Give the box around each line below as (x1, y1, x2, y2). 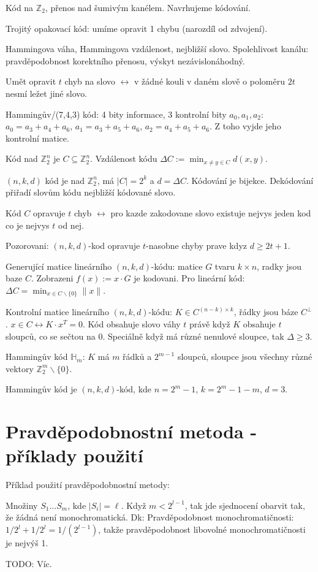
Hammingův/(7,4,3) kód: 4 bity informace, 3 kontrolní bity (6, 107, 227, 120)
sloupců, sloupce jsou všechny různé (177, 350, 312, 363)
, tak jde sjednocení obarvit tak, (184, 498, 305, 511)
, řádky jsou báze (233, 305, 298, 318)
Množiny (6, 498, 38, 511)
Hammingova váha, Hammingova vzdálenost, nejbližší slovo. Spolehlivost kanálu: (6, 42, 309, 55)
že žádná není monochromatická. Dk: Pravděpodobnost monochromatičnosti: (6, 511, 294, 524)
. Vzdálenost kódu (90, 152, 157, 165)
